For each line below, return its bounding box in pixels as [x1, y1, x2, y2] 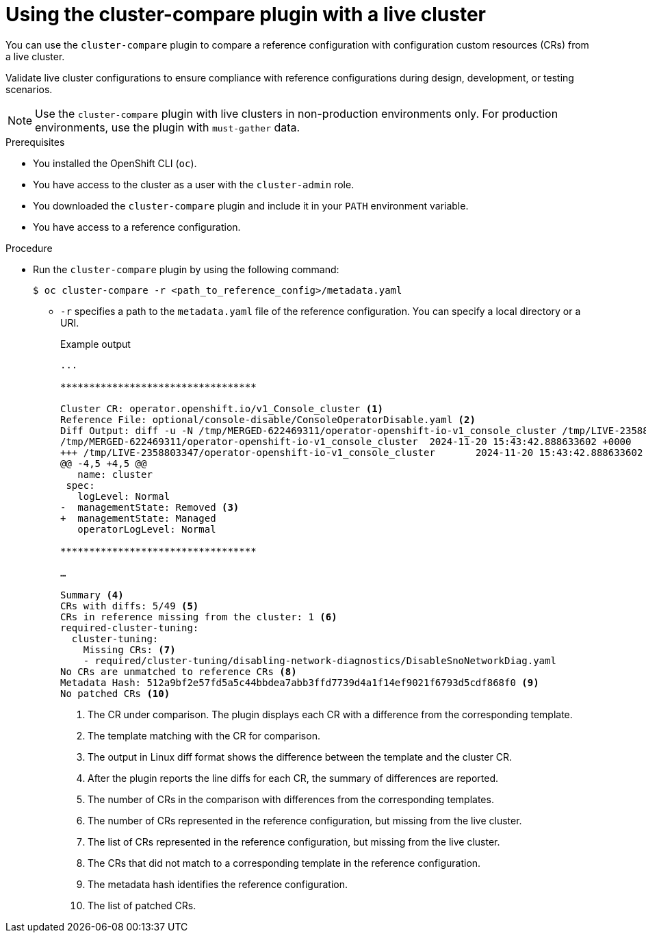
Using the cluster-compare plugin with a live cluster [5, 3, 486, 26]
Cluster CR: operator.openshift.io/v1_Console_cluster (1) [60, 403, 384, 414]
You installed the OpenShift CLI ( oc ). [33, 157, 197, 169]
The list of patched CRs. [88, 899, 196, 911]
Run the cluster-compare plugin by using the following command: [33, 263, 339, 275]
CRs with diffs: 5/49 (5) [60, 600, 199, 611]
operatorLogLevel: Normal [77, 523, 216, 535]
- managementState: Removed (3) [60, 501, 240, 513]
